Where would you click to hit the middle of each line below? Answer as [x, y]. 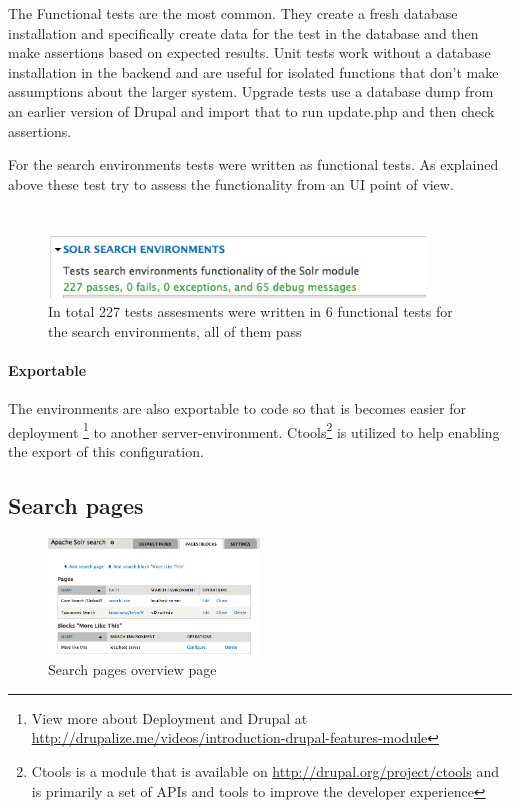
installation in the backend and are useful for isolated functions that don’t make [253, 71]
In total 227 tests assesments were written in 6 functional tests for [250, 311]
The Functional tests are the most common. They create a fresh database [233, 13]
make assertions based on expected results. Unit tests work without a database [249, 52]
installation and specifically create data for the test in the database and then [243, 32]
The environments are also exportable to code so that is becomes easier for [237, 408]
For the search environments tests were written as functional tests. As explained [253, 164]
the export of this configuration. [106, 451]
